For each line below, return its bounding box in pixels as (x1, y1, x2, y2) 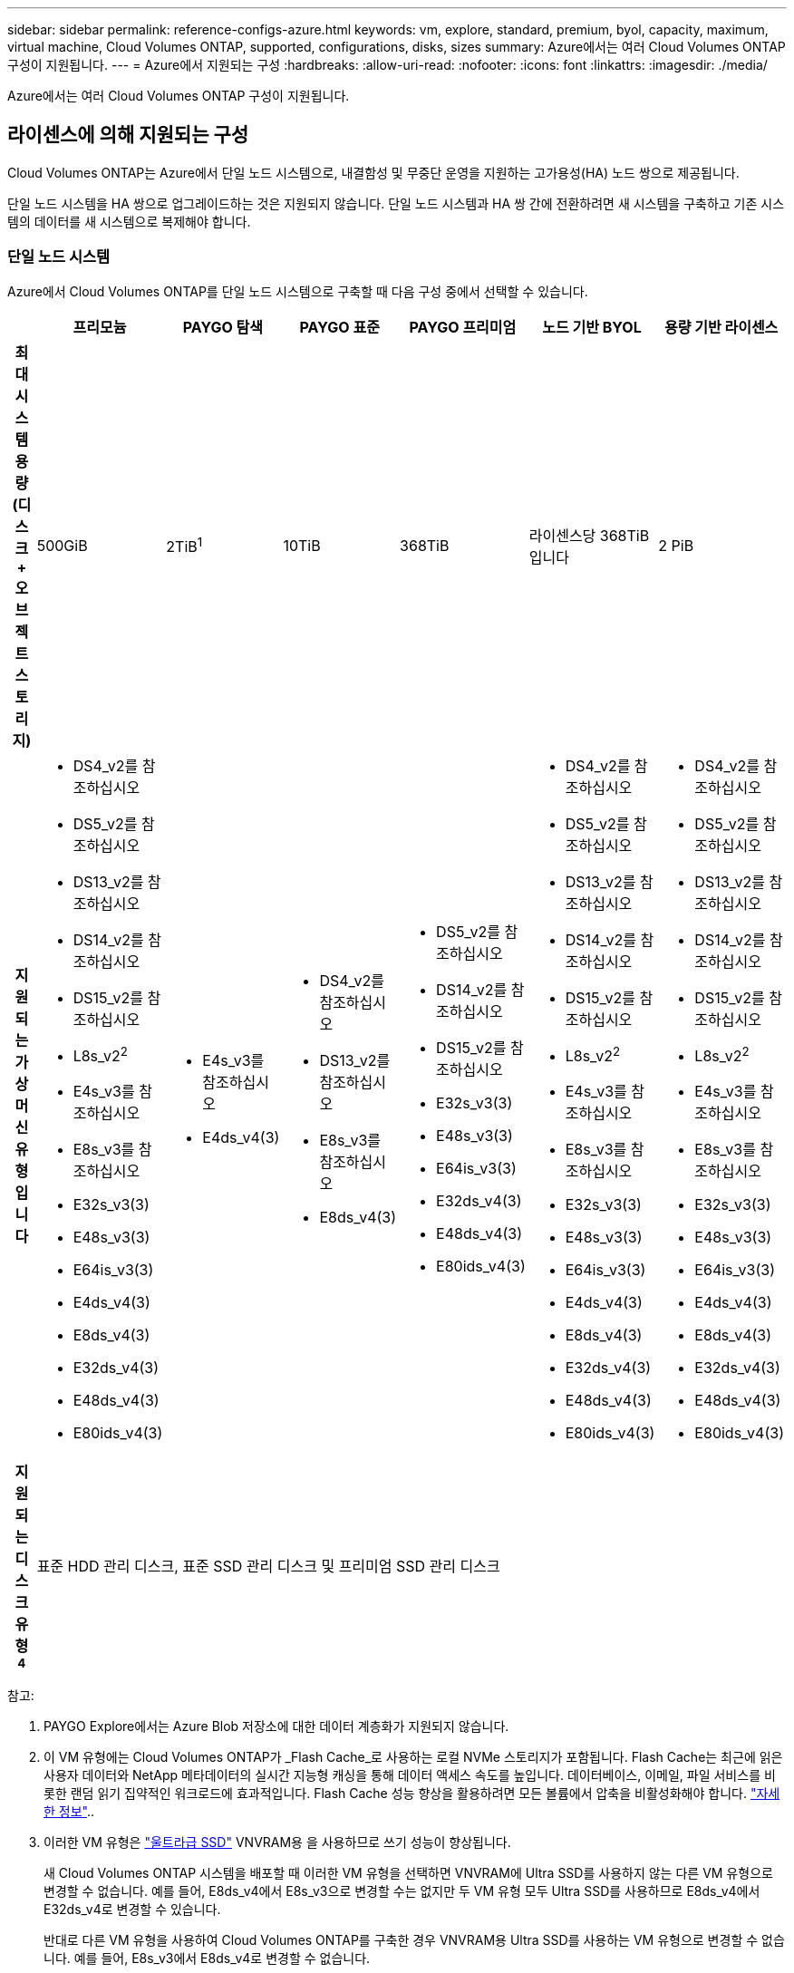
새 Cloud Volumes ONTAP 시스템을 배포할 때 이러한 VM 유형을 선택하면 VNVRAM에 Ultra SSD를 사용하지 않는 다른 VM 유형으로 (44, 1864, 773, 1881)
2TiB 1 (166, 534, 203, 556)
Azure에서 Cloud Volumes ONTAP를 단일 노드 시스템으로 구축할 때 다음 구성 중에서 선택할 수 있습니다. (7, 283, 588, 299)
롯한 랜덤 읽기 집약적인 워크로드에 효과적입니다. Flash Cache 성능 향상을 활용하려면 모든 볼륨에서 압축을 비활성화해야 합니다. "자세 (44, 1784, 780, 1801)
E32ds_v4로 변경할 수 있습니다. (44, 1900, 221, 1917)
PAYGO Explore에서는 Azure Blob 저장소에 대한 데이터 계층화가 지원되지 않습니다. (44, 1717, 509, 1734)
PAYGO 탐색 (182, 317, 263, 336)
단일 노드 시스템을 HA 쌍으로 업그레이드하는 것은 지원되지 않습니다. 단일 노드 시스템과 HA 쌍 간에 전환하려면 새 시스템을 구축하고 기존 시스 (7, 195, 785, 211)
